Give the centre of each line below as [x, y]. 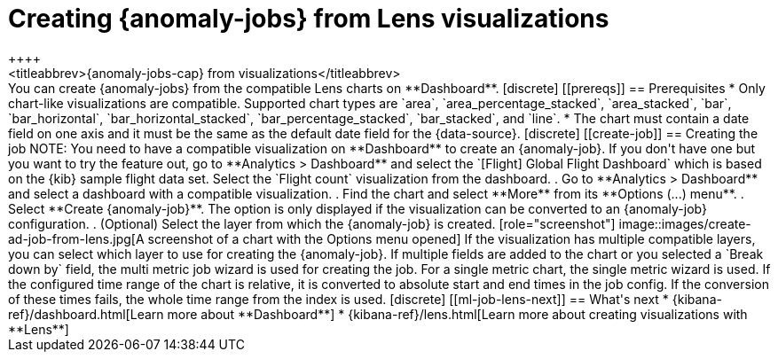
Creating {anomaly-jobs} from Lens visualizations [309, 19]
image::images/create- [685, 223]
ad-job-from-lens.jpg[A [76, 238]
